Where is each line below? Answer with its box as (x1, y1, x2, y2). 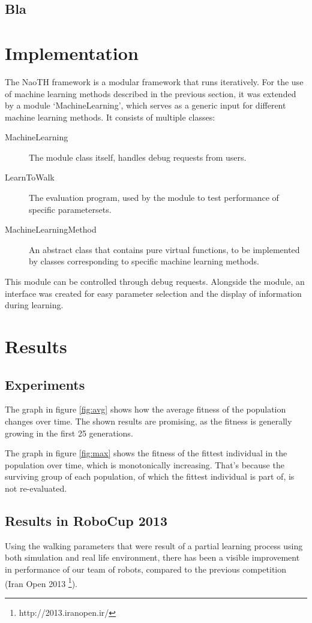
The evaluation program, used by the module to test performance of (29, 191, 279, 204)
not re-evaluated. (5, 481, 67, 494)
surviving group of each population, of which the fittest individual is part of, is (5, 470, 295, 483)
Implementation (5, 40, 139, 65)
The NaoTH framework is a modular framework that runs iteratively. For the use (5, 75, 304, 88)
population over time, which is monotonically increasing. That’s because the (5, 458, 284, 471)
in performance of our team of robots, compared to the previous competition (5, 562, 287, 575)
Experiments (5, 375, 85, 393)
